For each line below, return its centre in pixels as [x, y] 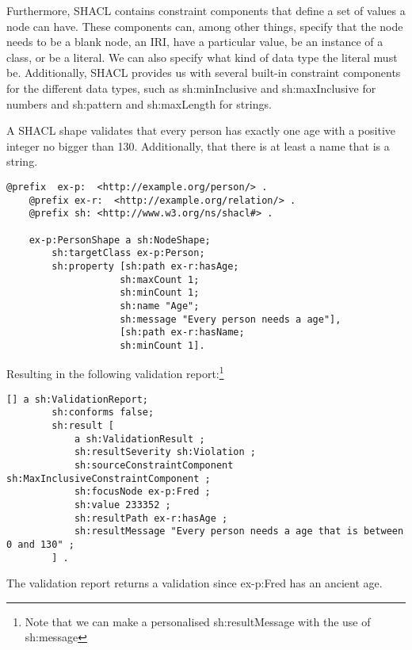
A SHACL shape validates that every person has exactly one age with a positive [201, 130]
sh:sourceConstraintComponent [154, 465]
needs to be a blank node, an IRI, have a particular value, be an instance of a [195, 42]
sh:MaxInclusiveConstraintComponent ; [109, 478]
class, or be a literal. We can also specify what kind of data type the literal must [202, 57]
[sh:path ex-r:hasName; [182, 333]
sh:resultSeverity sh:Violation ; [165, 452]
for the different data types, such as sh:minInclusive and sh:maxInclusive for [191, 88]
